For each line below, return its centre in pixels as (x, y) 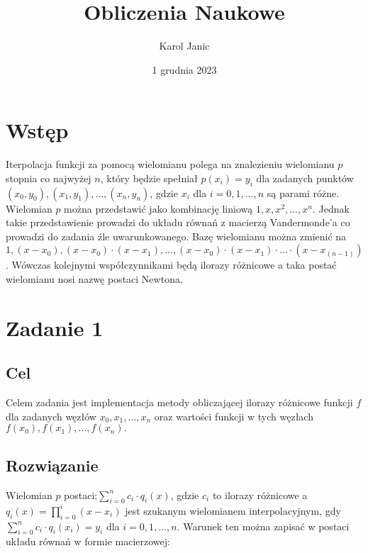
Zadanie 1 (55, 327)
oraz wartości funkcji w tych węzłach (234, 416)
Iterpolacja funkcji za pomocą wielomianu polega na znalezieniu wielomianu (170, 164)
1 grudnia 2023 (184, 69)
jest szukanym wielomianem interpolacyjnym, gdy (233, 510)
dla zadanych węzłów (51, 416)
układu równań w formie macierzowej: (88, 541)
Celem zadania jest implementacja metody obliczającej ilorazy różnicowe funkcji (179, 402)
